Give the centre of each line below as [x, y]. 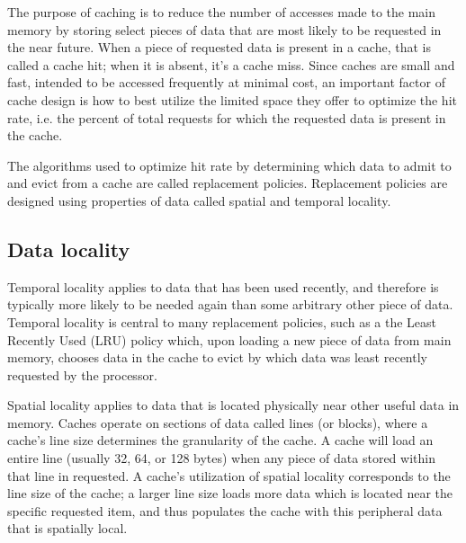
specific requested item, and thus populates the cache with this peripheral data [225, 510]
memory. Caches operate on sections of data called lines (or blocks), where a [218, 422]
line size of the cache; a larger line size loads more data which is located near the [230, 493]
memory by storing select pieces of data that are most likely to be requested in [224, 29]
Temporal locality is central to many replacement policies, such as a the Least [222, 321]
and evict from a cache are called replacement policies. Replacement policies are [228, 183]
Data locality [69, 249]
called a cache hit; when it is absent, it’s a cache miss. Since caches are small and [231, 64]
